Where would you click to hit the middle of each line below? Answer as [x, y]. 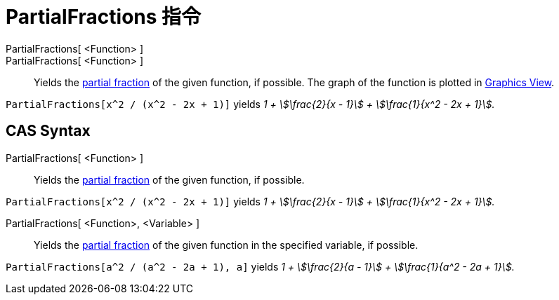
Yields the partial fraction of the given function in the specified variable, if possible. [226, 245]
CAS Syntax [48, 131]
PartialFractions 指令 [104, 17]
